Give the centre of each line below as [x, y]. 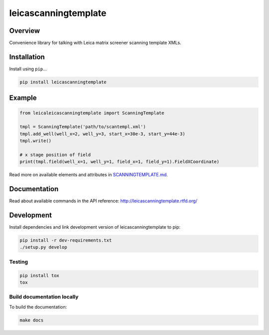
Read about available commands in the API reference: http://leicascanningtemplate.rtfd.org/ [103, 201]
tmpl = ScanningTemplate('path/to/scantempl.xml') [83, 127]
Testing [19, 262]
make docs [32, 320]
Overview [25, 31]
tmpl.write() [36, 141]
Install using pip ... [28, 69]
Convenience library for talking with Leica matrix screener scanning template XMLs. [95, 43]
